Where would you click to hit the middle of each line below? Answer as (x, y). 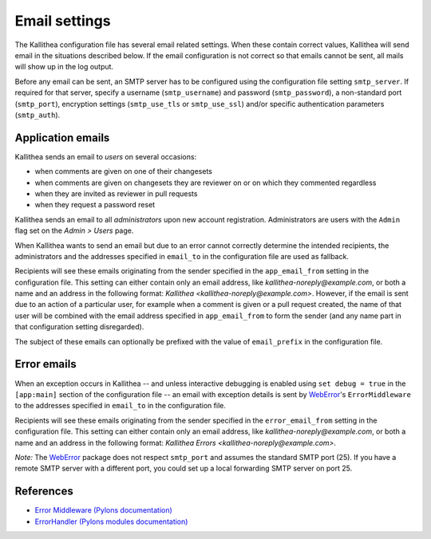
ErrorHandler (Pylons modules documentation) (111, 521)
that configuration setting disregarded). (79, 327)
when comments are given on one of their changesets (124, 171)
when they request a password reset (95, 205)
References (44, 492)
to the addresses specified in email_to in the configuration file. (121, 406)
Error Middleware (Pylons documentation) (104, 510)
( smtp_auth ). (38, 115)
